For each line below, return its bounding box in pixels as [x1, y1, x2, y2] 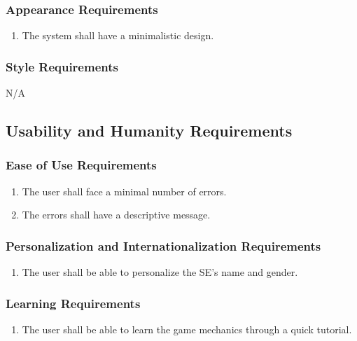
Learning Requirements [6, 294, 141, 312]
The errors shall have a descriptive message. [22, 207, 211, 222]
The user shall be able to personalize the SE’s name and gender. [22, 265, 298, 279]
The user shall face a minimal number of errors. [22, 183, 227, 198]
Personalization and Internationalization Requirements [6, 237, 321, 254]
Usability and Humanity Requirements [6, 120, 293, 141]
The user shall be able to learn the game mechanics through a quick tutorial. [22, 321, 352, 336]
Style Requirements [6, 57, 118, 75]
